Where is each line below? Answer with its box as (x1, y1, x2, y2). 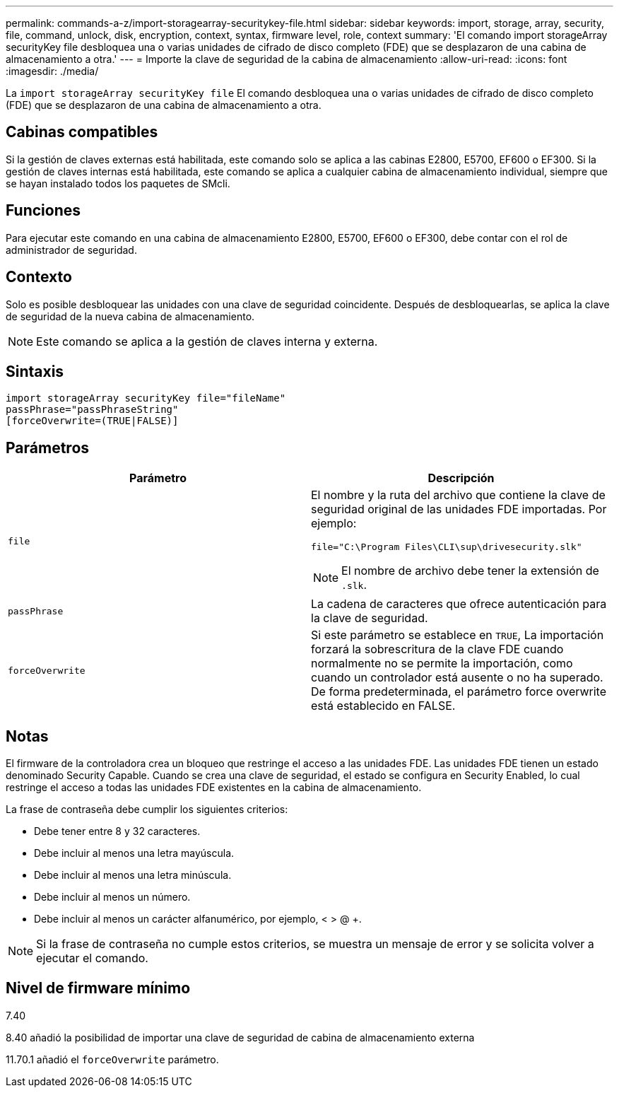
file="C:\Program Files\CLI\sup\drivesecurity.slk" (311, 542, 582, 553)
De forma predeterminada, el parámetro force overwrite (311, 684, 606, 699)
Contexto (6, 268, 72, 286)
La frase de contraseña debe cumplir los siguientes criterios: (6, 803, 288, 816)
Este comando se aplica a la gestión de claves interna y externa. (36, 334, 378, 349)
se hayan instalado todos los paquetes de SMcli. (6, 177, 230, 189)
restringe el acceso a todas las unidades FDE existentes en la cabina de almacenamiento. (6, 781, 422, 794)
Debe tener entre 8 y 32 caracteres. (34, 825, 201, 838)
